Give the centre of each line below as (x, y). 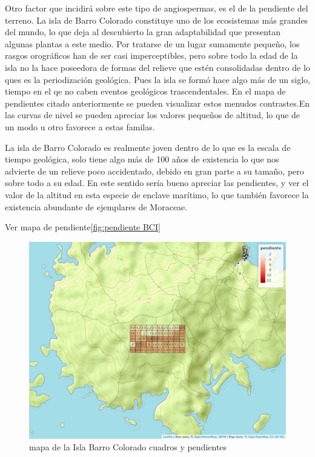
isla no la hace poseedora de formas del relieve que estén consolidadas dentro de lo (157, 67)
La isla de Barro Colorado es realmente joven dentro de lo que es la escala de (148, 147)
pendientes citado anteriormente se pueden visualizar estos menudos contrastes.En (157, 103)
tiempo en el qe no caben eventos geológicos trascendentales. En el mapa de (145, 91)
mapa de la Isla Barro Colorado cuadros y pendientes (128, 447)
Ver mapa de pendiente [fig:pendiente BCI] (83, 227)
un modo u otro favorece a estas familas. (80, 126)
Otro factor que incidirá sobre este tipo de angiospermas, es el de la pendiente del (157, 8)
